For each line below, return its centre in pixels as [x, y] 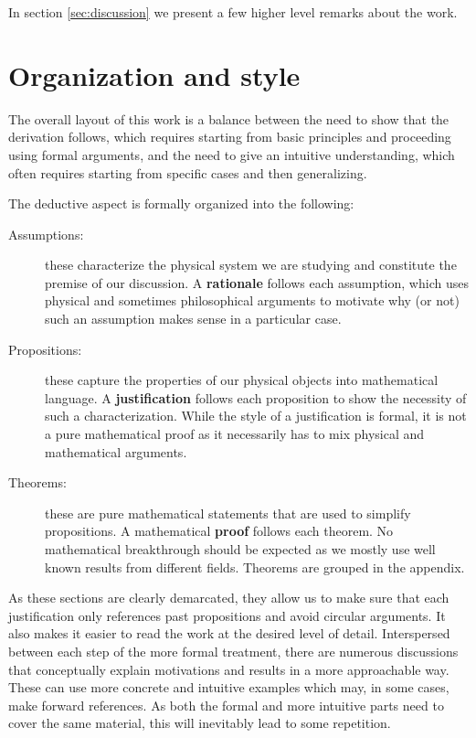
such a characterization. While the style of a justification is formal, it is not [256, 416]
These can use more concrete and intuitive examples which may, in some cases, [229, 687]
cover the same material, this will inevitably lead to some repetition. [200, 723]
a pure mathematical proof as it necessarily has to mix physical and [235, 434]
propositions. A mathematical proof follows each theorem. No [219, 531]
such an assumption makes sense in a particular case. [193, 319]
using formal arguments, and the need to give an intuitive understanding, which [232, 154]
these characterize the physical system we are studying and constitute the [251, 265]
